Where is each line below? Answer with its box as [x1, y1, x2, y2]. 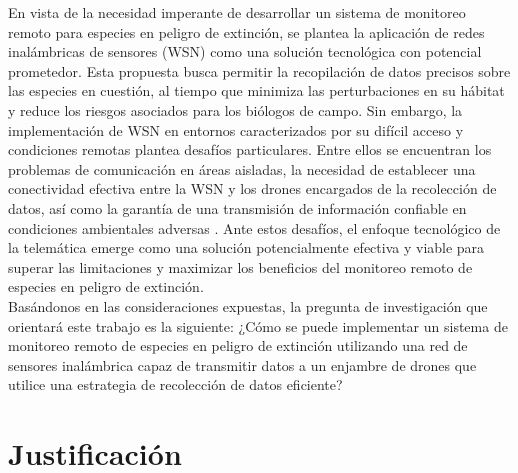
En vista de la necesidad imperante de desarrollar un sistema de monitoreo [8, 2, 466, 22]
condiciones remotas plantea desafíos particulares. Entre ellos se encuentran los [8, 139, 492, 160]
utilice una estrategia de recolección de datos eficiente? [8, 374, 343, 395]
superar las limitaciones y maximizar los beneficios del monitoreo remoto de [8, 256, 473, 277]
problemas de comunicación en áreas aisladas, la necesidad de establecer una [8, 158, 476, 179]
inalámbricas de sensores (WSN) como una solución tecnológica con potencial [8, 41, 482, 62]
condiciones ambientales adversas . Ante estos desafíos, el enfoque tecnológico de [8, 217, 501, 238]
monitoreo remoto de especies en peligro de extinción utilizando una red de [8, 335, 468, 356]
